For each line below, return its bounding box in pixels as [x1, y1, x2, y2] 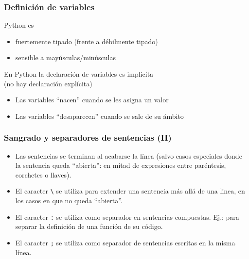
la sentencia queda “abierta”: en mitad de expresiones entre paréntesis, [15, 160, 226, 170]
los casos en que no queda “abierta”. [15, 195, 123, 206]
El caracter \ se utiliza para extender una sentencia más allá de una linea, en [15, 186, 245, 196]
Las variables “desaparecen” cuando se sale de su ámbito [15, 111, 184, 121]
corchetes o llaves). [15, 169, 71, 179]
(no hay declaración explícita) [4, 78, 92, 88]
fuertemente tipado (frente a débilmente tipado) [15, 36, 158, 46]
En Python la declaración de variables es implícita [4, 69, 154, 79]
